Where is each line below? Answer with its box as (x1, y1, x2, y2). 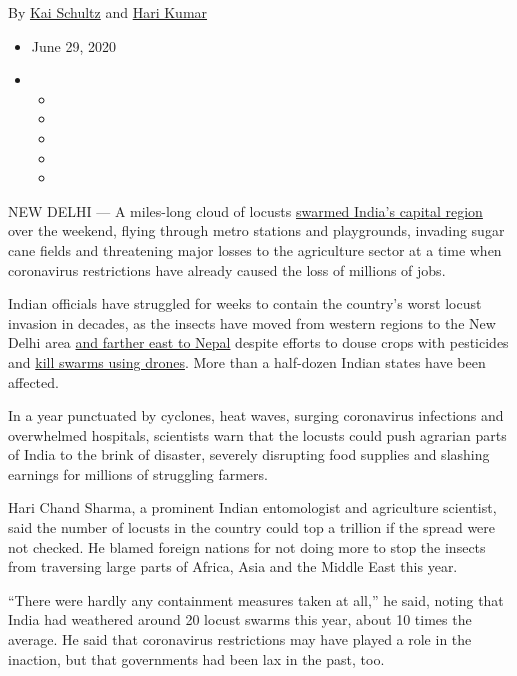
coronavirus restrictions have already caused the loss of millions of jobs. (8, 259, 446, 280)
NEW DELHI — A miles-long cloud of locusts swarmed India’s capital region (8, 200, 483, 221)
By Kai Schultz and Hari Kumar (8, 2, 208, 22)
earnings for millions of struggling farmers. (8, 463, 268, 484)
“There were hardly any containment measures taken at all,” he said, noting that (8, 589, 504, 610)
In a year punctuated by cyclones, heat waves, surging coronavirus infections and (8, 405, 504, 426)
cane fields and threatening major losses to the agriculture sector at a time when (8, 239, 502, 260)
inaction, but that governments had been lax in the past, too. (8, 648, 385, 669)
